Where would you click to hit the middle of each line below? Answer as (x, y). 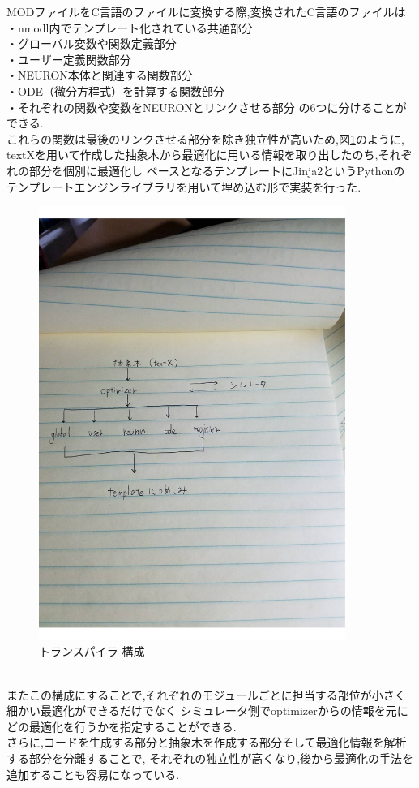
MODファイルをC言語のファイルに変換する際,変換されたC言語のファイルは (206, 11)
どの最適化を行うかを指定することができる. (122, 726)
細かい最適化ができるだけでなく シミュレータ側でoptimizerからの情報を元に (207, 710)
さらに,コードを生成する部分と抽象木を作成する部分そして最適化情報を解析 (207, 742)
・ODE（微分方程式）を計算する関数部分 (116, 90)
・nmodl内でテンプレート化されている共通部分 (130, 27)
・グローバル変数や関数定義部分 (92, 43)
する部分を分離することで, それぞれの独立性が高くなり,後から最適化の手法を (210, 758)
